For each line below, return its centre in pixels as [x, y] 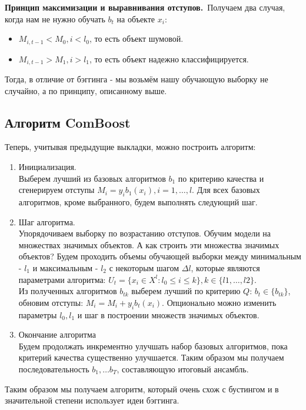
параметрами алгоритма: [62, 279]
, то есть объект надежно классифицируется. [169, 59]
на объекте [136, 19]
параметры [38, 314]
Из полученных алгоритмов [68, 291]
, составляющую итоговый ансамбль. [183, 369]
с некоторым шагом [144, 268]
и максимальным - [65, 268]
